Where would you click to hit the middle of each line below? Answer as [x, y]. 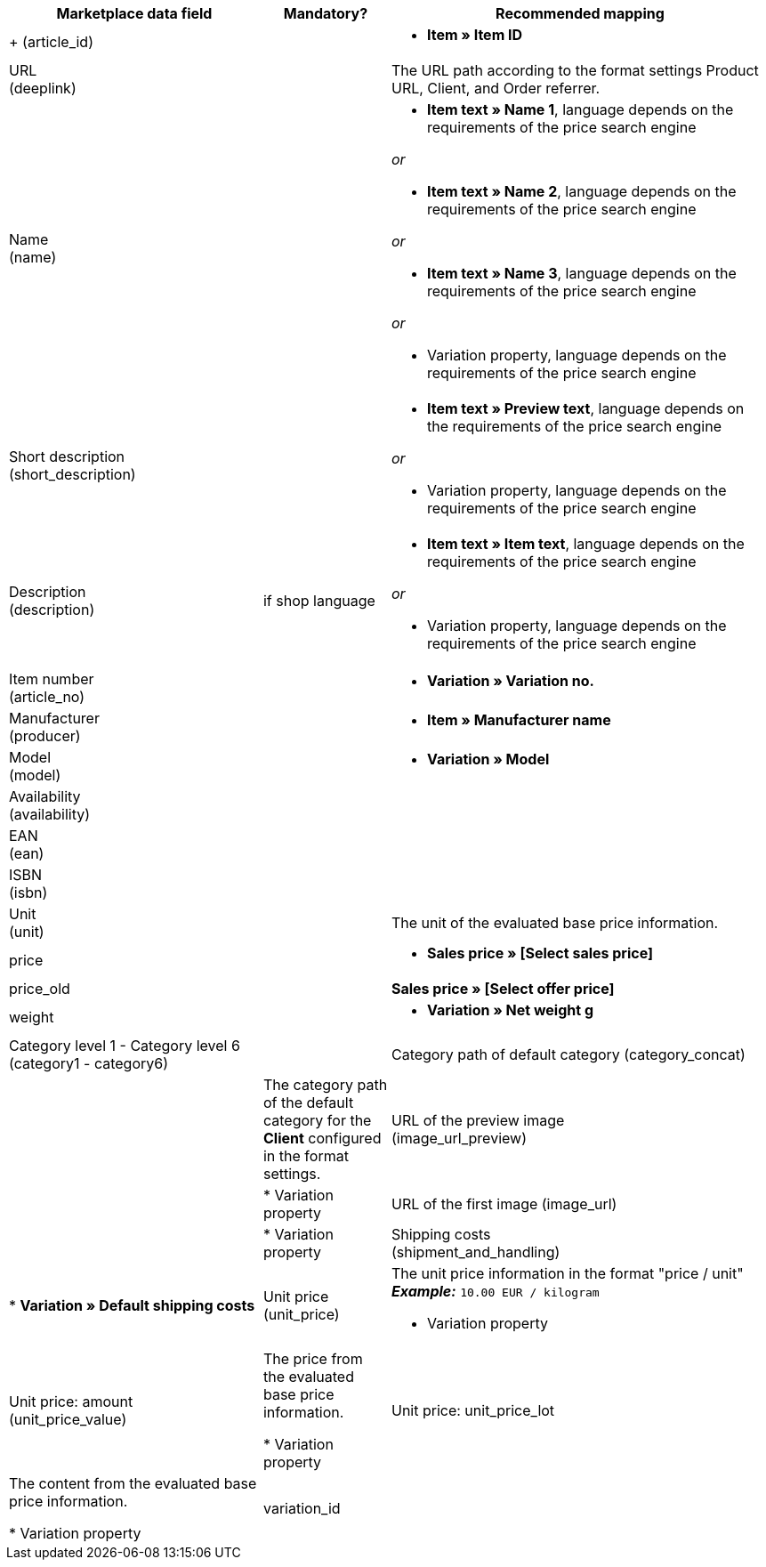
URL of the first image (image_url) [504, 1204]
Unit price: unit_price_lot [473, 1410]
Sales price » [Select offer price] [503, 989]
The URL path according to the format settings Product [575, 70]
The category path [325, 1085]
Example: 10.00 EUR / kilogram [495, 1291]
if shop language [319, 601]
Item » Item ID [475, 35]
